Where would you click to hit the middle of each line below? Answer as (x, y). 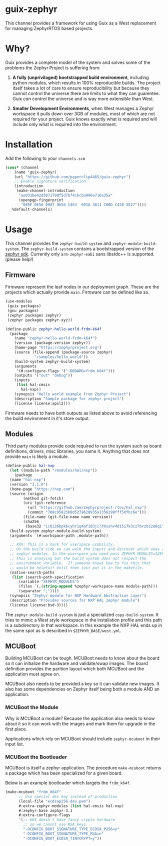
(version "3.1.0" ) (29, 484)
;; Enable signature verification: (51, 181)
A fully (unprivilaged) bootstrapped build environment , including (80, 77)
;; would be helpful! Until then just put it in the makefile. (77, 568)
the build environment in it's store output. (47, 418)
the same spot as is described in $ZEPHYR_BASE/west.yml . (63, 630)
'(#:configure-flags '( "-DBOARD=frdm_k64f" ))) (65, 371)
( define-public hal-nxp (30, 466)
